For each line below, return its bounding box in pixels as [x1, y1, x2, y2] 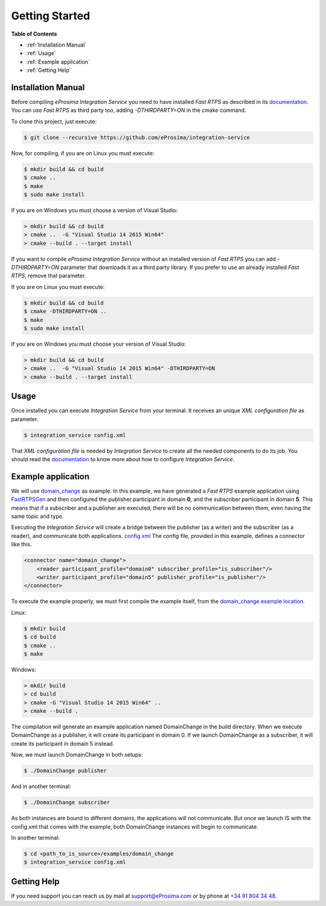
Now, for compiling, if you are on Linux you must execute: [11, 149, 155, 157]
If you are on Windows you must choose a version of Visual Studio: [11, 206, 178, 214]
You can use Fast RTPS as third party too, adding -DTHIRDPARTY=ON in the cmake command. [11, 106, 247, 114]
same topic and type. [11, 513, 64, 520]
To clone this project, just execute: [11, 118, 97, 125]
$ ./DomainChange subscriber [24, 799, 110, 806]
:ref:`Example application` [26, 58, 91, 65]
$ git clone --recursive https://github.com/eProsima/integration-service [24, 134, 251, 141]
